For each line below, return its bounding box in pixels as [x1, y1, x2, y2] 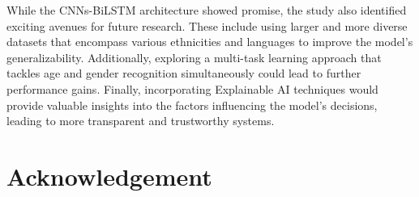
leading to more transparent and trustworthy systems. [6, 112, 275, 129]
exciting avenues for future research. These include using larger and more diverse [6, 17, 408, 34]
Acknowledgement [6, 159, 212, 192]
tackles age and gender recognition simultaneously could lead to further [6, 65, 361, 82]
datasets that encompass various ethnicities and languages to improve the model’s [6, 33, 413, 50]
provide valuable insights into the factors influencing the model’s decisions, [6, 96, 378, 113]
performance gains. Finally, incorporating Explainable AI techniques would [6, 80, 378, 97]
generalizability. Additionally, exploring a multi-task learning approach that [6, 48, 382, 65]
